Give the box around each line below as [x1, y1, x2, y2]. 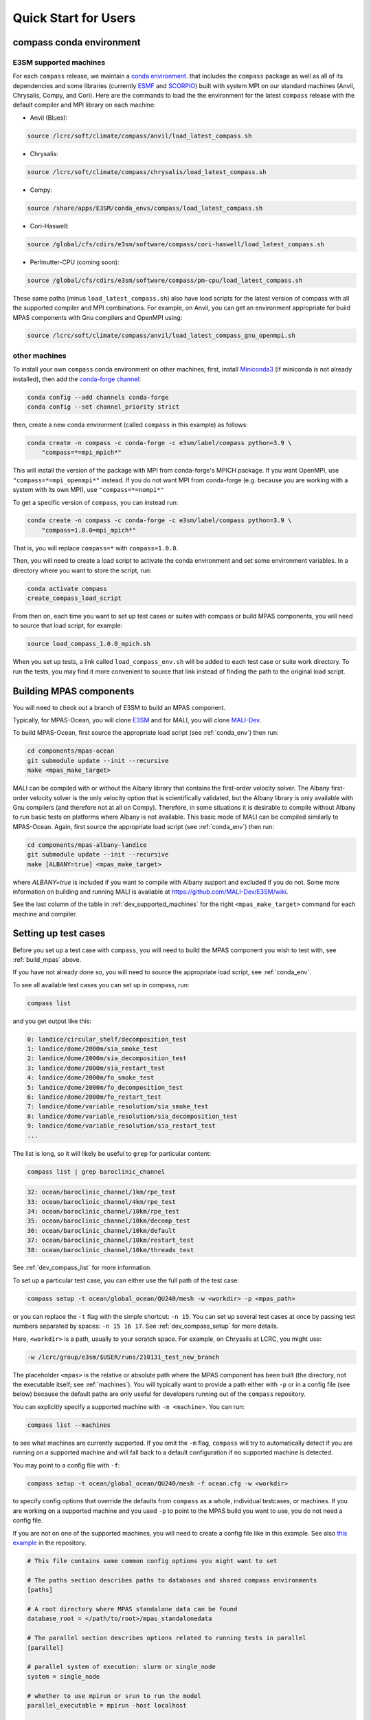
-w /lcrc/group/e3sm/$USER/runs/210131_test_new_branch [27, 1353, 220, 1361]
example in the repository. [12, 1538, 87, 1547]
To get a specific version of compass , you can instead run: [12, 498, 179, 506]
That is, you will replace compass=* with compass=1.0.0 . [12, 544, 179, 552]
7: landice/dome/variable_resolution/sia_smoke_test [27, 1103, 209, 1110]
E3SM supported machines [12, 57, 106, 67]
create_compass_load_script [27, 594, 122, 602]
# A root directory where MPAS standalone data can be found [27, 1605, 238, 1613]
